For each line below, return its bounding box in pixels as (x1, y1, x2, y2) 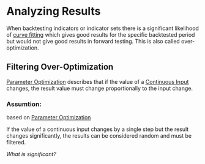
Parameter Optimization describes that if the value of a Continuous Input (6, 78, 189, 85)
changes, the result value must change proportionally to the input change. (6, 84, 193, 92)
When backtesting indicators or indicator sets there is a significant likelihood (6, 24, 199, 32)
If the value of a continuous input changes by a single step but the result (6, 125, 189, 133)
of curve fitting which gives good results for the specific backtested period (6, 31, 195, 38)
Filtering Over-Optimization (6, 62, 114, 72)
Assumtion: (6, 100, 42, 108)
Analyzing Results (6, 4, 101, 18)
